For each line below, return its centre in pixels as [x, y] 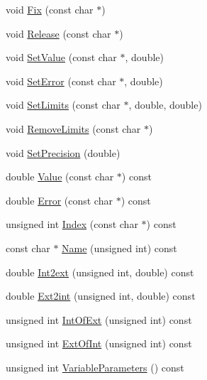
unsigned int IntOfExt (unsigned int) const [99, 319]
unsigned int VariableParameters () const [95, 367]
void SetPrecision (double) [63, 152]
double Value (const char [60, 177]
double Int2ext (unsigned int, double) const [100, 272]
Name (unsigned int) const [119, 248]
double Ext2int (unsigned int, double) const [101, 296]
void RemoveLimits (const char [73, 128]
